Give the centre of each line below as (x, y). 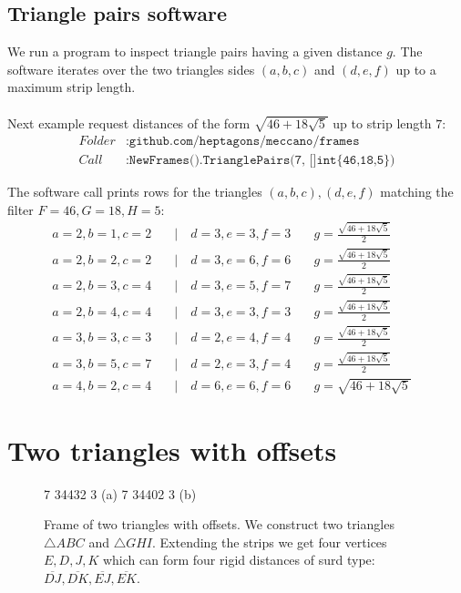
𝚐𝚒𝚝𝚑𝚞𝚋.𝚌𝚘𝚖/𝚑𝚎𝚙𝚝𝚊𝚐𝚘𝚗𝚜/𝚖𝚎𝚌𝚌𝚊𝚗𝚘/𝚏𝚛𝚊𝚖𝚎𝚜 (244, 142)
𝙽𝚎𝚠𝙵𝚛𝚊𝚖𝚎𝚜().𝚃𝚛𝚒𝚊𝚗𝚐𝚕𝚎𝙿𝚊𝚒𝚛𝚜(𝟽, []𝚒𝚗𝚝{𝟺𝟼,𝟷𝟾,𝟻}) (262, 161)
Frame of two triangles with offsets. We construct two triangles (219, 524)
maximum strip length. (72, 87)
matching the (417, 192)
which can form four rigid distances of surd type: (239, 560)
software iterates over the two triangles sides (131, 69)
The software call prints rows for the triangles (135, 192)
